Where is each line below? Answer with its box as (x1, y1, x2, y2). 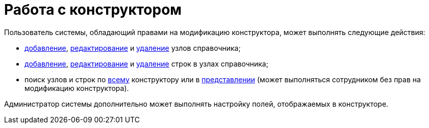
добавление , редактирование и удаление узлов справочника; (24, 43, 241, 52)
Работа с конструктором (4, 1, 182, 18)
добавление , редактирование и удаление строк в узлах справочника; (24, 59, 268, 68)
